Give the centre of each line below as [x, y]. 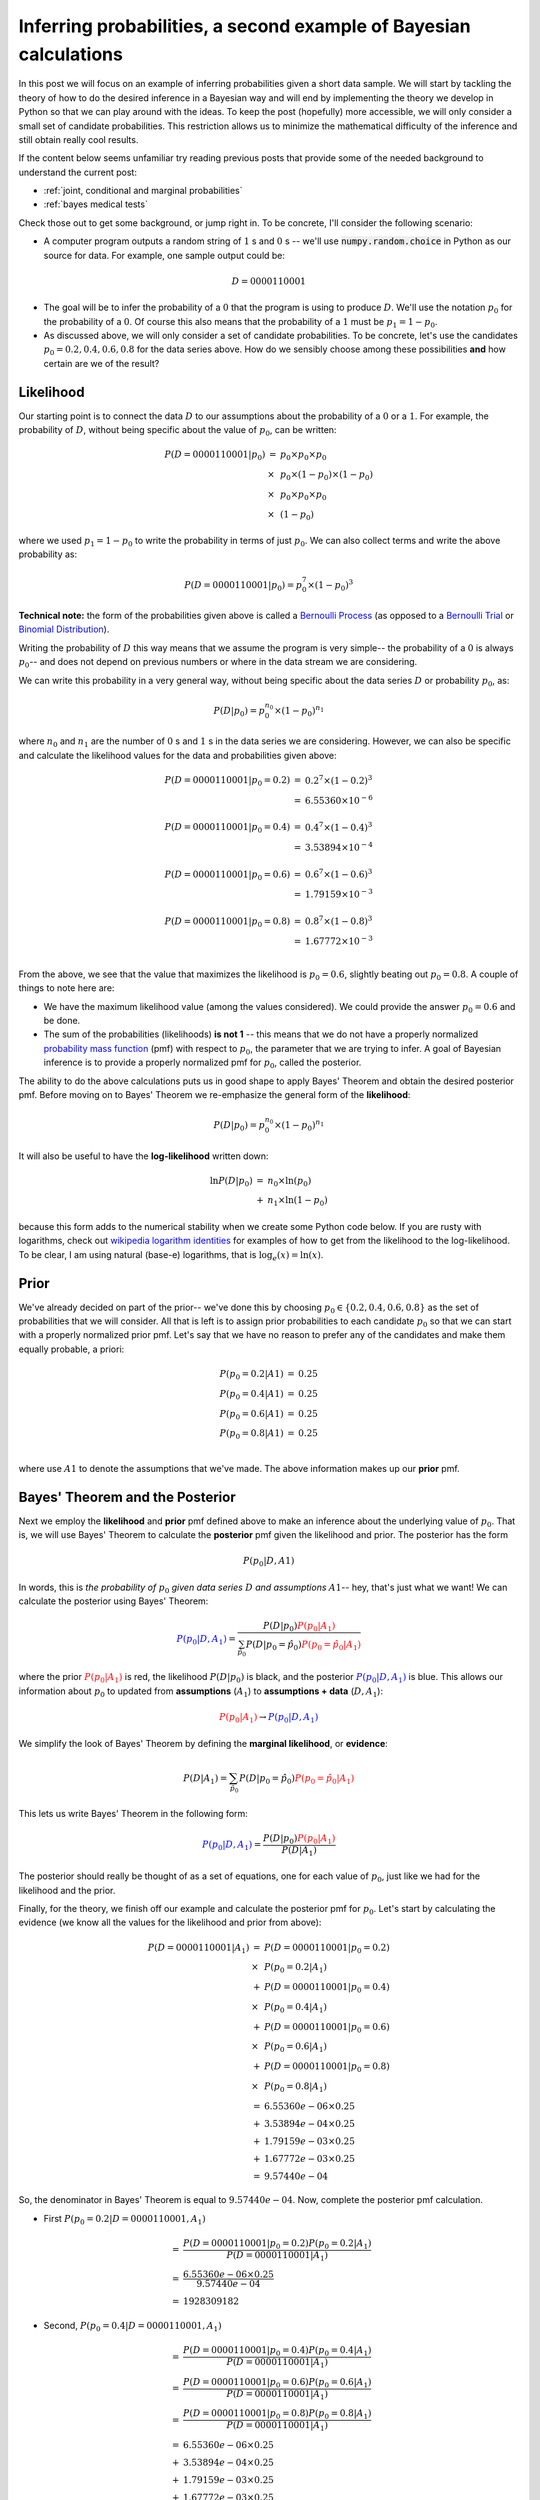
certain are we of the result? [101, 363]
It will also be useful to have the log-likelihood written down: [143, 1156]
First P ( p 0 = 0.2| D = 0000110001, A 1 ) [124, 2219]
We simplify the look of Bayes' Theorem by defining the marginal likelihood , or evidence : [203, 1743]
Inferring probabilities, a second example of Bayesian [244, 26]
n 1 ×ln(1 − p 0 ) [297, 1202]
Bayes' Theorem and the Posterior [127, 1496]
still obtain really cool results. [78, 139]
